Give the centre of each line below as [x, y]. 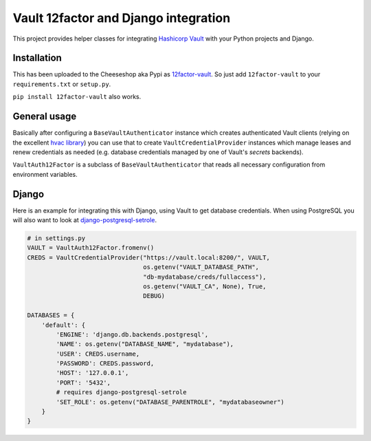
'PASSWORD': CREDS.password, [105, 364]
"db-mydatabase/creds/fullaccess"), [205, 277]
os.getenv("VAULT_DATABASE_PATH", [201, 267]
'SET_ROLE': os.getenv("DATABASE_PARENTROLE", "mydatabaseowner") [170, 402]
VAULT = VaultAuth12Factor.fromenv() [91, 248]
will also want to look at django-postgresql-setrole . [85, 220]
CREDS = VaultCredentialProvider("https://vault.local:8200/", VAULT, [149, 257]
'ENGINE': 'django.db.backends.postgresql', [132, 334]
